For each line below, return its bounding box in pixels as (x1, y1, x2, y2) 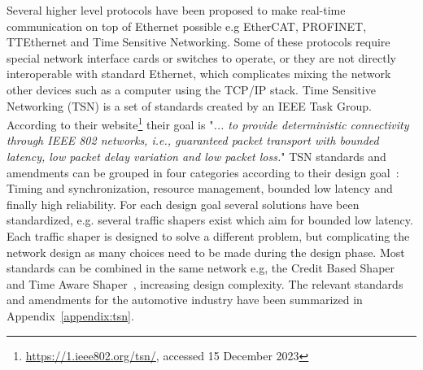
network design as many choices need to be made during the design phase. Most (7, 243, 405, 260)
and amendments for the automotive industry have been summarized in (7, 291, 363, 308)
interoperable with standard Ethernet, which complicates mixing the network (7, 65, 391, 82)
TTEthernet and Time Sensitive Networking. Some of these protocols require (7, 33, 390, 50)
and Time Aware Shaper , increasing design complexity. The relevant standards (7, 275, 403, 292)
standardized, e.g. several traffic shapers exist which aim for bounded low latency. (7, 211, 413, 229)
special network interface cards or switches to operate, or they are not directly (7, 49, 396, 66)
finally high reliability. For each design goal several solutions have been (7, 195, 360, 212)
